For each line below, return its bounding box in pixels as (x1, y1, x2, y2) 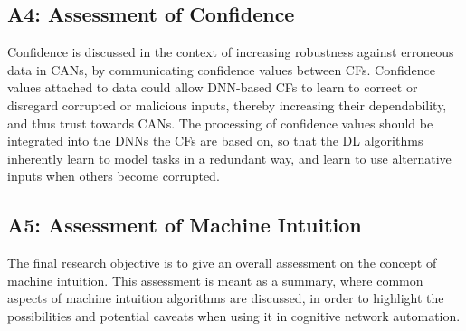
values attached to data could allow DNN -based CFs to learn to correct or (7, 78, 418, 97)
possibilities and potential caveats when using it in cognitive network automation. (7, 306, 461, 325)
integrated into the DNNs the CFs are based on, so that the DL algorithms (7, 131, 423, 150)
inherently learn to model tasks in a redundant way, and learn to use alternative (7, 148, 452, 167)
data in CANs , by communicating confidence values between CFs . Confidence (7, 60, 435, 79)
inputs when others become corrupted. (7, 166, 220, 185)
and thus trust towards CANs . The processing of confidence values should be (7, 113, 433, 132)
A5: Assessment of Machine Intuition (7, 211, 362, 239)
